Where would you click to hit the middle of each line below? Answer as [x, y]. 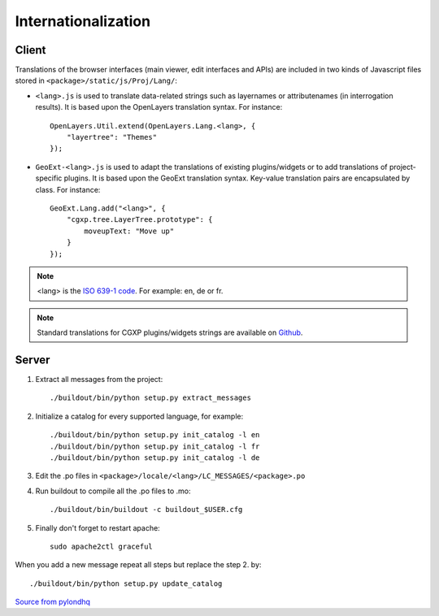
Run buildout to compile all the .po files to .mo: [113, 491]
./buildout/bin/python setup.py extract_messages [151, 398]
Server [33, 360]
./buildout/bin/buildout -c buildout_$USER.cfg [146, 510]
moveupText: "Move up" [129, 231]
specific [49, 178]
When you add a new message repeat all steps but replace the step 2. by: [138, 565]
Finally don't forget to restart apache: [98, 527]
